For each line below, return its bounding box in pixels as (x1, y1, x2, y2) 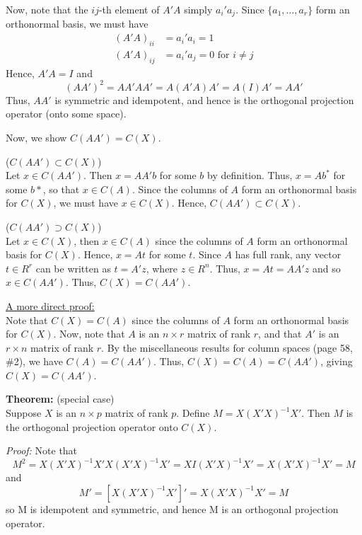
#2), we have (6, 354, 63, 369)
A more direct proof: (6, 298, 95, 313)
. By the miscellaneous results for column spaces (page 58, (101, 340, 353, 355)
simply (184, 2, 213, 16)
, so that (42, 181, 80, 196)
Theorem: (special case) (6, 391, 115, 406)
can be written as (35, 260, 111, 275)
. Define (176, 405, 210, 420)
